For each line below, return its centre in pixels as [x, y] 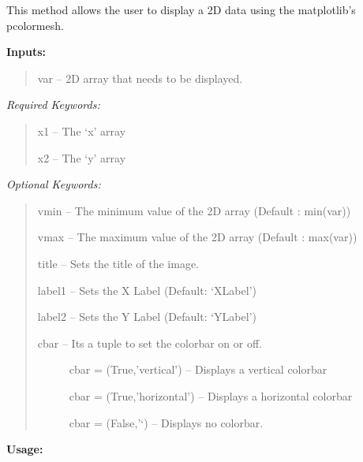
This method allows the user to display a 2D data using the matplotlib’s [181, 9]
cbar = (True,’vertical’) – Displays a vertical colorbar [198, 369]
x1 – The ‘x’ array [82, 130]
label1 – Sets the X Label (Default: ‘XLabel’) [147, 290]
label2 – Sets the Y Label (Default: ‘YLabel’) [147, 317]
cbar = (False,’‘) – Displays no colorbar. [166, 422]
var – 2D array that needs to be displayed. [140, 78]
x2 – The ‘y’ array [82, 157]
